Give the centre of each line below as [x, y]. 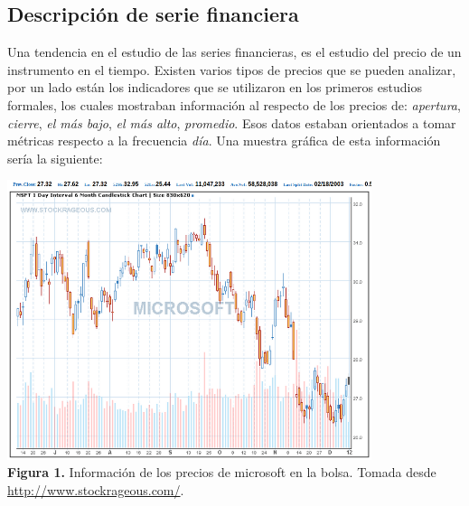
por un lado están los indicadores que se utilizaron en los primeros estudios [215, 87]
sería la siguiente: [55, 158]
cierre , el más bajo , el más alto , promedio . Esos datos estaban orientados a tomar [232, 122]
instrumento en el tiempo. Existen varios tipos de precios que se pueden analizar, [232, 69]
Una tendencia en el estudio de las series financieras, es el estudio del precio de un [234, 52]
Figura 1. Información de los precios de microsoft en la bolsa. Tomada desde [222, 472]
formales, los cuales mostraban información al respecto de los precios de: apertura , [234, 104]
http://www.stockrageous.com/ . [96, 489]
